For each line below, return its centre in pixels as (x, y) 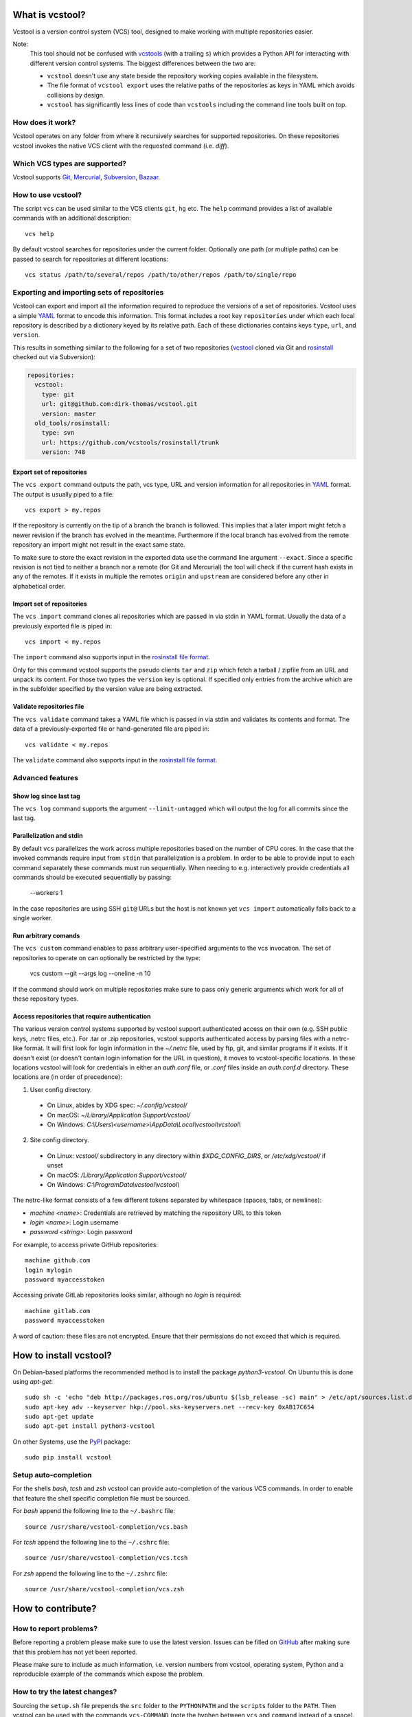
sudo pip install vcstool (69, 1457)
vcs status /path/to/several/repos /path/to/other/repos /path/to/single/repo (161, 275)
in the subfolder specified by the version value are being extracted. (107, 689)
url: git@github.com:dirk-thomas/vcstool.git (119, 404)
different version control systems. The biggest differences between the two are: (143, 63)
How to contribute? (55, 1608)
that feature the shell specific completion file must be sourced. (101, 1498)
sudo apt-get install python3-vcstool (90, 1426)
